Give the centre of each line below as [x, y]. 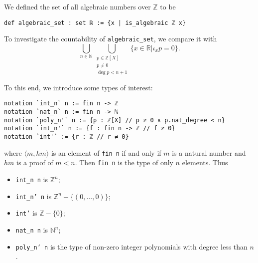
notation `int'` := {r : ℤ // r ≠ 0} [66, 137]
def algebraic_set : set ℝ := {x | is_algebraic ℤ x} [95, 23]
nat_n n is [32, 230]
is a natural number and [209, 152]
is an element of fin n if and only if [106, 152]
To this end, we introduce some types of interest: [78, 87]
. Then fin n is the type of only [124, 162]
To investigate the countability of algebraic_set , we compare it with [111, 39]
